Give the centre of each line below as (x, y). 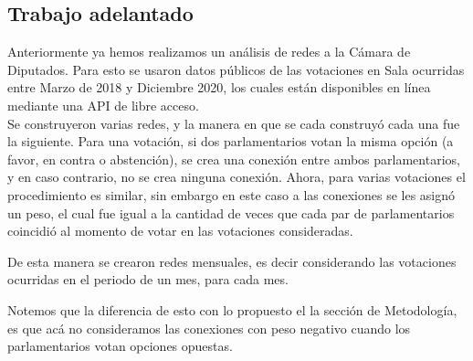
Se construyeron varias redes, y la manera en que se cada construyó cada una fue (234, 123)
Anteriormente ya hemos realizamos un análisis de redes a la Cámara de (209, 52)
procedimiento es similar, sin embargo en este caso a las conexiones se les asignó (231, 194)
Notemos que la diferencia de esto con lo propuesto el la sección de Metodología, (232, 309)
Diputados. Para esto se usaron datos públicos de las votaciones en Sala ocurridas (236, 69)
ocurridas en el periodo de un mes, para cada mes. (148, 279)
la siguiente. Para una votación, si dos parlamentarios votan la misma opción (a (231, 141)
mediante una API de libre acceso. (103, 105)
